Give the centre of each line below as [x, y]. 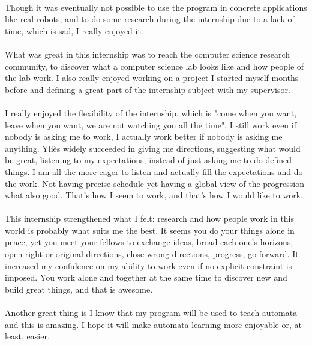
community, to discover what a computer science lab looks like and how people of [154, 66]
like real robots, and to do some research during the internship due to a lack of [150, 19]
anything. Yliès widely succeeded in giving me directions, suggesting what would [153, 148]
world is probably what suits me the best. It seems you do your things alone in [150, 230]
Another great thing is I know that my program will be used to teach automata [151, 313]
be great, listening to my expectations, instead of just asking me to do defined [148, 160]
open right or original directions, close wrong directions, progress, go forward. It [152, 254]
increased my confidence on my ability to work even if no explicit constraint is [148, 265]
